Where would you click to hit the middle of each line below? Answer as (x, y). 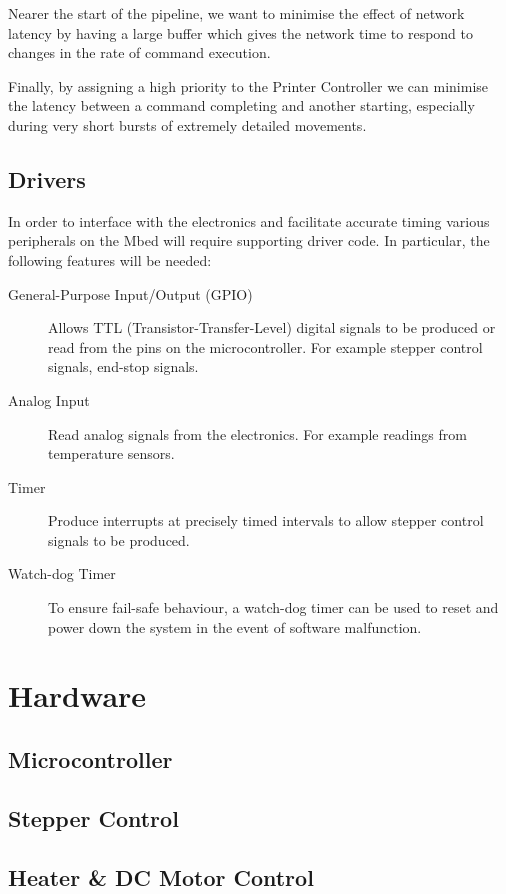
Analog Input (49, 399)
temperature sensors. (111, 453)
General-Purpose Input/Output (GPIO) (130, 293)
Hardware (77, 695)
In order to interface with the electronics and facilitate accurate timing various (249, 220)
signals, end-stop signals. (123, 366)
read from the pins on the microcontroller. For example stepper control (265, 346)
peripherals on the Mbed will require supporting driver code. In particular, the (249, 240)
